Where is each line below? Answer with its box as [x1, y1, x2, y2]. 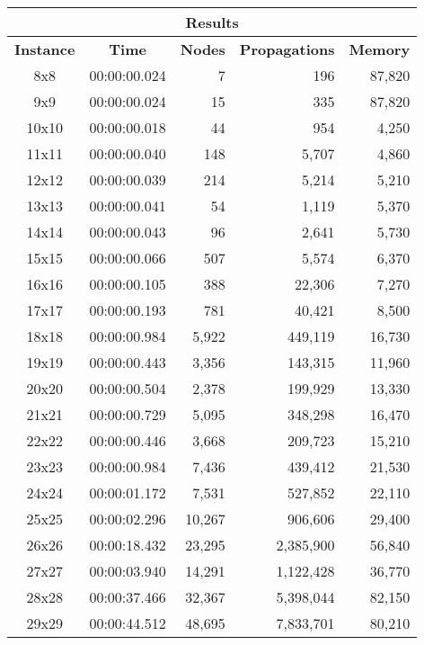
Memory [349, 39, 411, 59]
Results [185, 12, 239, 32]
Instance [14, 39, 75, 59]
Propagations [239, 39, 335, 59]
